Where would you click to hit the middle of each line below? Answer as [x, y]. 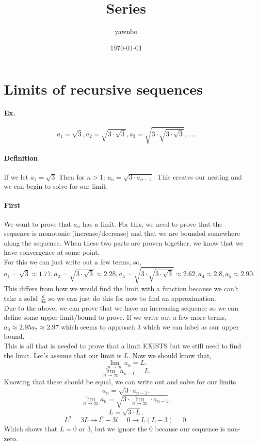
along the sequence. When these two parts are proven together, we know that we [124, 242]
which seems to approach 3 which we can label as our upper [150, 326]
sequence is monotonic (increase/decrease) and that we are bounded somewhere [122, 233]
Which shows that [31, 429]
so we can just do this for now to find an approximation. [132, 298]
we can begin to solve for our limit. [56, 186]
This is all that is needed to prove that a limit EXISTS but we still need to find [122, 345]
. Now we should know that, [170, 355]
